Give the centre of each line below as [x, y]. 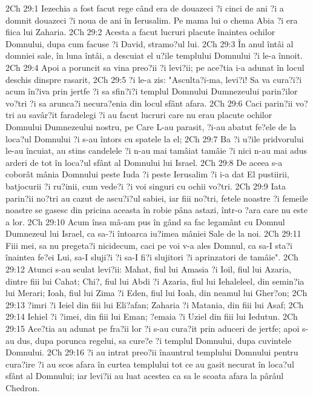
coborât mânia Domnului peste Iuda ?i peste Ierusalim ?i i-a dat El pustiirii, [147, 174]
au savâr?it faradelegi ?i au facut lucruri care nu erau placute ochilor [145, 115]
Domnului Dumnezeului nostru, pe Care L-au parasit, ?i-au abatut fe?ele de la [151, 126]
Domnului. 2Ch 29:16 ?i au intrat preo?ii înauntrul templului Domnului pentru [152, 352]
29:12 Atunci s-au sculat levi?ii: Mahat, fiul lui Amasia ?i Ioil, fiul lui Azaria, [149, 269]
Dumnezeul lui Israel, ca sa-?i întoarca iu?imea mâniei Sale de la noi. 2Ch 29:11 [153, 233]
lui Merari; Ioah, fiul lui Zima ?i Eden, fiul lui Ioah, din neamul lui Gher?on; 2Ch [156, 293]
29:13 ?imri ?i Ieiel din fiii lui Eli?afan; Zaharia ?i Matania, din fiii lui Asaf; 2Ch [155, 304]
